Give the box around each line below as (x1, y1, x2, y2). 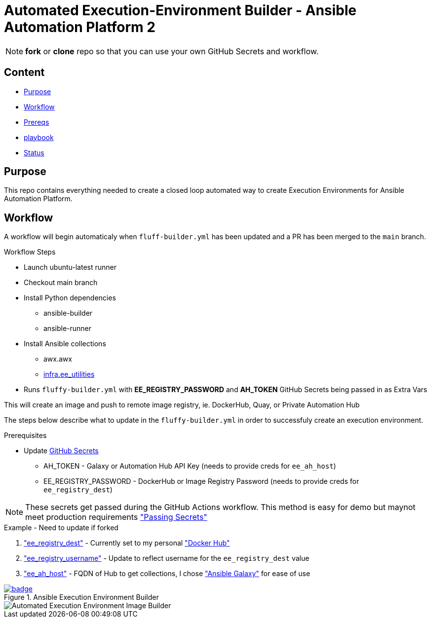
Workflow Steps (4, 248, 56, 256)
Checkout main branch (24, 278, 98, 287)
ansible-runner (43, 324, 92, 333)
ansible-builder (43, 309, 93, 318)
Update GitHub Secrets (24, 446, 99, 455)
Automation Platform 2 (4, 19, 156, 36)
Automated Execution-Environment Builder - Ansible (4, 2, 357, 19)
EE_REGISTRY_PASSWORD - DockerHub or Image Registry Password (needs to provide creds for (43, 477, 359, 486)
